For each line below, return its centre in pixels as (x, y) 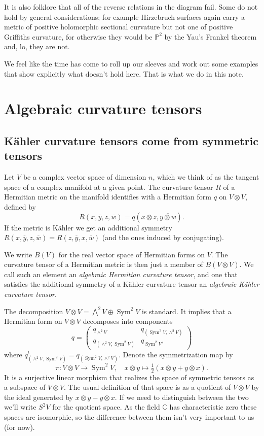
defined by (20, 206)
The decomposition (34, 311)
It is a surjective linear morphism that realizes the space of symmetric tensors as (129, 377)
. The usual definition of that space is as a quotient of (147, 387)
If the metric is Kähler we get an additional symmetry (88, 227)
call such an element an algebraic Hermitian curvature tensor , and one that (121, 274)
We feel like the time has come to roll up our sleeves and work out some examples (131, 63)
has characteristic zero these (213, 407)
